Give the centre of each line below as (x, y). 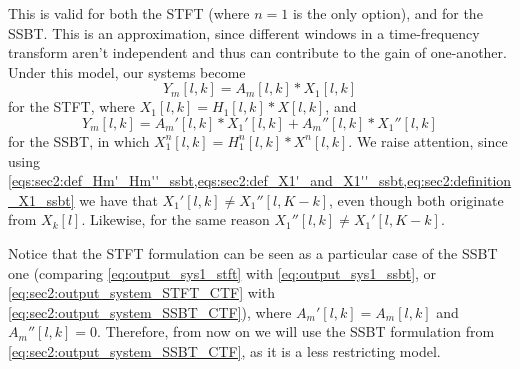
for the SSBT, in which (79, 140)
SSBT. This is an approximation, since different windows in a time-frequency (244, 32)
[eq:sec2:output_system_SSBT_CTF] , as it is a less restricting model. (224, 350)
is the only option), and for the (387, 13)
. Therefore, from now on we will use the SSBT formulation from (296, 331)
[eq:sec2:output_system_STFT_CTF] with (142, 292)
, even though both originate (416, 199)
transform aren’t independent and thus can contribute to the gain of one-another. (257, 52)
